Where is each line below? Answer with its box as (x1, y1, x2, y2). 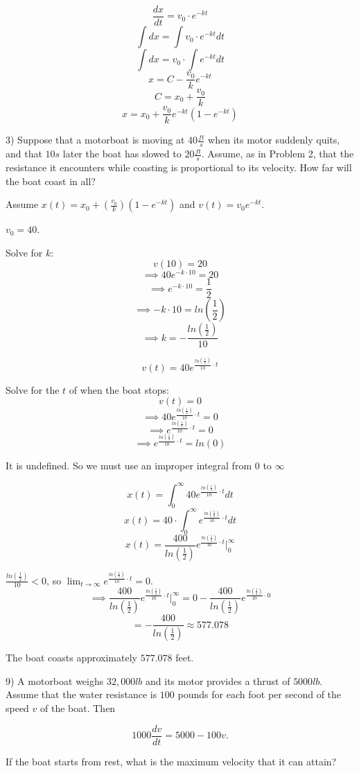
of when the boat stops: (69, 382, 169, 397)
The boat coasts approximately (6, 650, 137, 665)
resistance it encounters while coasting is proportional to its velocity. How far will (6, 159, 352, 174)
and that (6, 146, 42, 161)
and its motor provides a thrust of (146, 673, 290, 688)
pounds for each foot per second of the (177, 687, 342, 702)
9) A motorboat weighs (6, 673, 104, 688)
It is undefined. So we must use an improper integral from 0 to (6, 458, 272, 473)
